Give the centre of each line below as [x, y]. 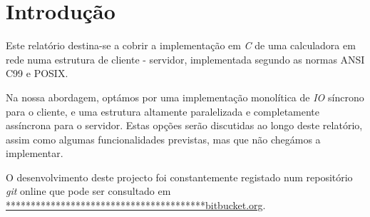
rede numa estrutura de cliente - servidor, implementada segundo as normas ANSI [185, 59]
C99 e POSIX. [37, 73]
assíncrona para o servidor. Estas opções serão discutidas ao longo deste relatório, [184, 125]
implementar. [35, 153]
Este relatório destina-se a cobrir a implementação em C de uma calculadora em [181, 45]
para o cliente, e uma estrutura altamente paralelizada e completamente [163, 111]
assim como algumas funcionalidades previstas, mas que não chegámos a [163, 139]
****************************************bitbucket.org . [136, 205]
